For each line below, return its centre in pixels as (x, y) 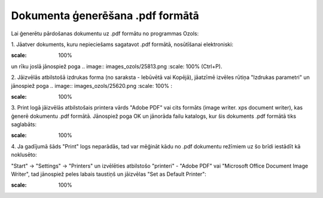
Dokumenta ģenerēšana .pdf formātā (105, 16)
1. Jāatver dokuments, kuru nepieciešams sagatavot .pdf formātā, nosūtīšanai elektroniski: (122, 44)
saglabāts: (24, 124)
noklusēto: (24, 155)
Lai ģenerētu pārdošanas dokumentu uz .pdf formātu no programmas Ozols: (105, 33)
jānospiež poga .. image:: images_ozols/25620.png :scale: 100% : (92, 86)
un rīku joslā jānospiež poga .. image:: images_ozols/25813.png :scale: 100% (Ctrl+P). (117, 66)
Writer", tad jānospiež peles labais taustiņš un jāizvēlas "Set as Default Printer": (109, 174)
